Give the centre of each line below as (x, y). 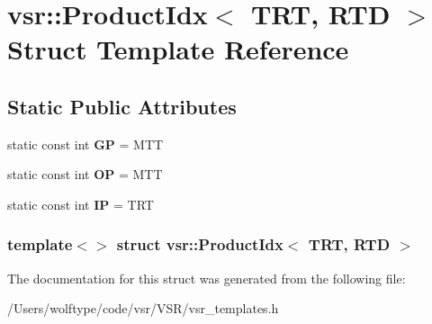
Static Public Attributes (122, 106)
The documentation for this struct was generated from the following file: (207, 278)
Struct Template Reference (178, 49)
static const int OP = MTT (85, 174)
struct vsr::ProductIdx (200, 244)
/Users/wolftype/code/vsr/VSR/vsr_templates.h (143, 308)
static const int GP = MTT (85, 144)
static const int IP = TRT (81, 204)
